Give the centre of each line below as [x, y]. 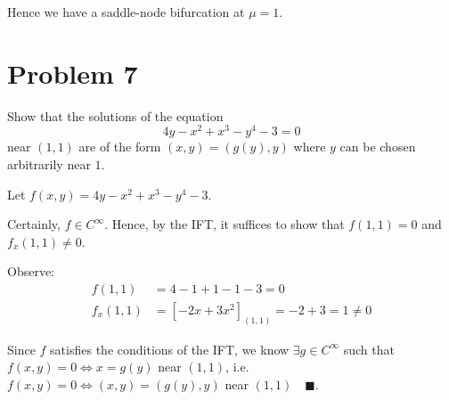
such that [369, 349]
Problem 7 [73, 73]
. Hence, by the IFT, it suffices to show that [224, 224]
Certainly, [34, 224]
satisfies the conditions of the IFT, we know [170, 349]
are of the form [120, 147]
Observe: [31, 271]
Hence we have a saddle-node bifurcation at [126, 12]
